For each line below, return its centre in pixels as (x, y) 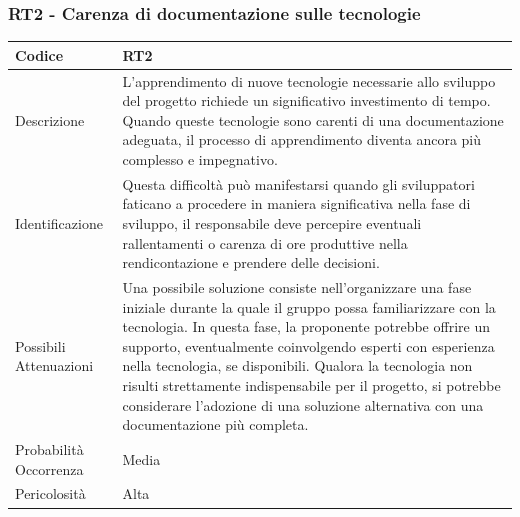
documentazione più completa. (215, 424)
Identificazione (59, 222)
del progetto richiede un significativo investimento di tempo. (306, 100)
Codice (39, 54)
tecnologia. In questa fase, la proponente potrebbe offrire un (306, 326)
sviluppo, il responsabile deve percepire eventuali (272, 222)
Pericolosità (50, 493)
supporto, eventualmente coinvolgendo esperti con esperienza (308, 345)
